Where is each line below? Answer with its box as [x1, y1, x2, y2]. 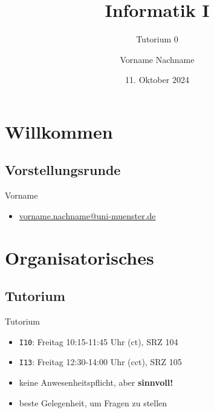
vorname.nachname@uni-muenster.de [19, 209, 156, 222]
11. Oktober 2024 [125, 73, 189, 86]
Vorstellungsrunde [5, 160, 121, 179]
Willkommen [5, 119, 113, 144]
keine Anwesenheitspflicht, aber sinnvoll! [19, 375, 173, 388]
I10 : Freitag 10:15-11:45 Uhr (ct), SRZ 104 [19, 335, 178, 348]
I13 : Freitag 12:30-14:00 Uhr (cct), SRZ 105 [19, 355, 182, 368]
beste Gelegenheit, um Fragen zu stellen [19, 396, 167, 409]
